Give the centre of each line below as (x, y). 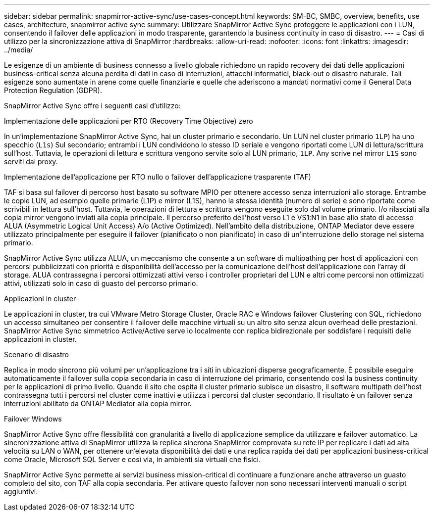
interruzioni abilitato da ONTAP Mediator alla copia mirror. (98, 403)
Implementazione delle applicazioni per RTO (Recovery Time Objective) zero (129, 121)
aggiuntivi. (21, 492)
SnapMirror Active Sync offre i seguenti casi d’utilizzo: (92, 106)
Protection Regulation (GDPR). (53, 90)
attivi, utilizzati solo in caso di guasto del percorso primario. (101, 283)
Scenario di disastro (36, 354)
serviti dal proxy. (31, 162)
